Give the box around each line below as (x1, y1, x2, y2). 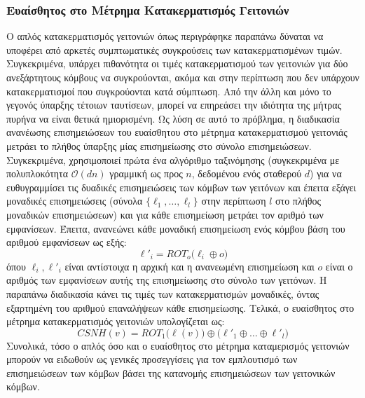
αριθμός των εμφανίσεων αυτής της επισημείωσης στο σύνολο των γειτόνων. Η (6, 273, 327, 287)
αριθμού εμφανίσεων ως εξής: (6, 235, 127, 249)
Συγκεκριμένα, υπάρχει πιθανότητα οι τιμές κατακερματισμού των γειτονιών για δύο (6, 56, 348, 71)
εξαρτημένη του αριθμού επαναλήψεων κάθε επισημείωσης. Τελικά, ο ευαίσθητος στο (6, 300, 354, 315)
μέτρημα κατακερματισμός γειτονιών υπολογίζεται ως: (6, 314, 225, 329)
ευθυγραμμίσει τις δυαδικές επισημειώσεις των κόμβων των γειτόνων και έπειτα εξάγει (6, 179, 357, 194)
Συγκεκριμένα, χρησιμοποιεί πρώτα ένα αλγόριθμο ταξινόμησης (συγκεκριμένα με (6, 152, 340, 167)
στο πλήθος (275, 193, 322, 208)
